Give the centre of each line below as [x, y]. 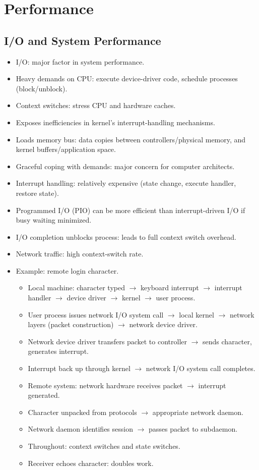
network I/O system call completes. [201, 368]
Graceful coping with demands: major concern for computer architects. [125, 166]
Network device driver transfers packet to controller [107, 341]
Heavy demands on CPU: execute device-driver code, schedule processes [127, 79]
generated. [44, 395]
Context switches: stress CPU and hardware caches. [96, 105]
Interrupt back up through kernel [79, 368]
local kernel [197, 314]
